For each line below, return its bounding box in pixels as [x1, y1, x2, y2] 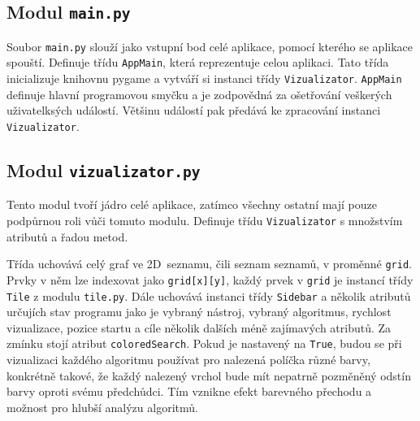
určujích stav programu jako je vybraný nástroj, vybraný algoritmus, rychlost [6, 303, 392, 320]
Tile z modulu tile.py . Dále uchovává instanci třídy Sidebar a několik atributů [6, 287, 411, 304]
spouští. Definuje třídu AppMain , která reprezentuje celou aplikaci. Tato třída [6, 54, 389, 71]
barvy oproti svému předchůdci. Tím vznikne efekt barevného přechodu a [6, 383, 372, 400]
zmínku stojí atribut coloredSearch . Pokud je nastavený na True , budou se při [6, 335, 402, 352]
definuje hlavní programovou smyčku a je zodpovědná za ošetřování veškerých [6, 85, 392, 102]
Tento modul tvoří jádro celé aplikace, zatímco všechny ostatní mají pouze [6, 196, 377, 213]
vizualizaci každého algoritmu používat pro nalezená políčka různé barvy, [6, 351, 370, 368]
